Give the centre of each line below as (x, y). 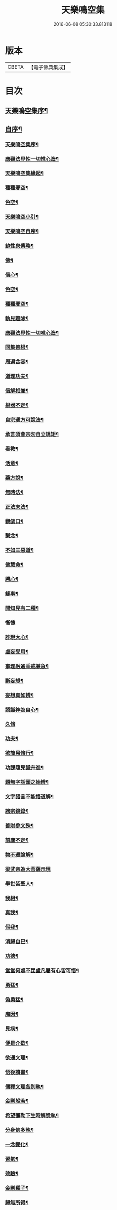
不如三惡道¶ (19, 550)
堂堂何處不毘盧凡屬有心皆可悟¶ (42, 971)
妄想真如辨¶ (19, 695)
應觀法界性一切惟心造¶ (32, 159)
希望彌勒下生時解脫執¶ (32, 1116)
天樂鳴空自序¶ (22, 231)
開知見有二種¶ (22, 608)
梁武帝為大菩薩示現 (28, 869)
